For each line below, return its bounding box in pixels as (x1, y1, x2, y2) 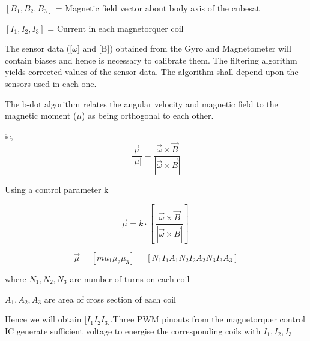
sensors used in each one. (5, 77, 97, 89)
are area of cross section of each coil (44, 292, 176, 305)
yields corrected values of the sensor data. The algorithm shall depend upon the (5, 65, 299, 78)
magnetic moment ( (5, 109, 77, 122)
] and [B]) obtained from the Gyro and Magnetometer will (77, 42, 291, 55)
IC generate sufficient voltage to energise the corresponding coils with (5, 324, 261, 337)
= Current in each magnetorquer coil (47, 22, 184, 34)
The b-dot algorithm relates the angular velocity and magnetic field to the (5, 97, 278, 110)
